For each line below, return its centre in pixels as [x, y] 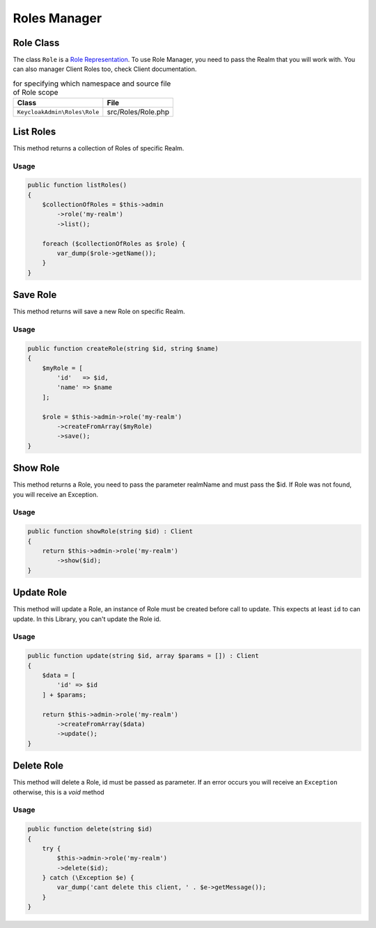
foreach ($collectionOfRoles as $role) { [114, 243]
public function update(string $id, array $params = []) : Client [143, 656]
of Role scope [36, 93]
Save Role [35, 295]
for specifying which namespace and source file [92, 84]
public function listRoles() [77, 185]
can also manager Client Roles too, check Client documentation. [105, 69]
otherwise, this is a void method [58, 792]
